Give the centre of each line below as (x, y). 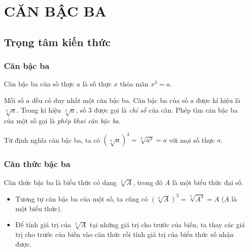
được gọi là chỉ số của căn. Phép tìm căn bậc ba (166, 109)
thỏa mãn (134, 84)
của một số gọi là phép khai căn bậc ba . (62, 121)
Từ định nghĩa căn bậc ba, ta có (52, 140)
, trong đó (148, 182)
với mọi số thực (192, 140)
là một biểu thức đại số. (208, 182)
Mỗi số (14, 100)
